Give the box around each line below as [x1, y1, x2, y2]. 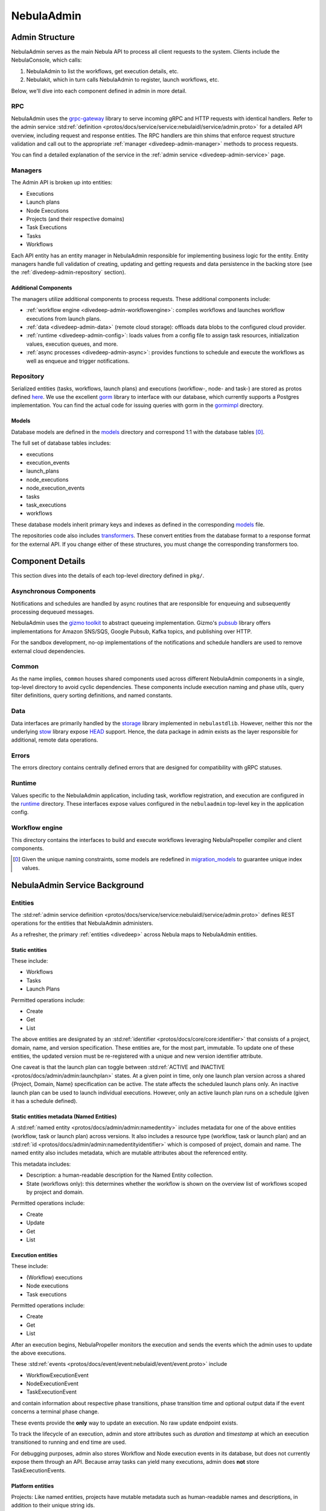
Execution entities [11, 1251, 58, 1258]
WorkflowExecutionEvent [26, 1371, 89, 1379]
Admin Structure [11, 32, 75, 42]
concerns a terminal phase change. [11, 1408, 100, 1416]
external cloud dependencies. [11, 647, 86, 655]
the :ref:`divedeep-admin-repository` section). [11, 269, 126, 276]
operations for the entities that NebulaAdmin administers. [11, 919, 154, 927]
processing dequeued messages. [11, 608, 95, 615]
